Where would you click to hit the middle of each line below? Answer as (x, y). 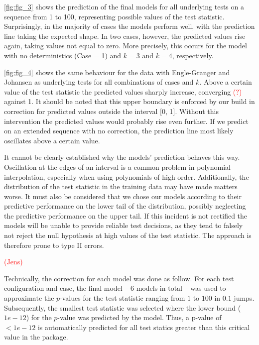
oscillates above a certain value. (52, 140)
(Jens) (13, 262)
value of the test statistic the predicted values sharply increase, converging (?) (123, 91)
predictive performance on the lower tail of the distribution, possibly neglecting (125, 206)
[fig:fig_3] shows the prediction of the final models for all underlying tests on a (124, 6)
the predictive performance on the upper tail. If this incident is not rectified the (126, 215)
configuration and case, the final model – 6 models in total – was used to (115, 288)
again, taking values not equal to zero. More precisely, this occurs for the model (126, 46)
